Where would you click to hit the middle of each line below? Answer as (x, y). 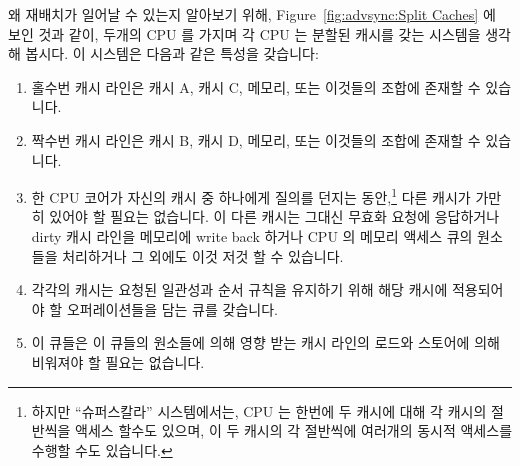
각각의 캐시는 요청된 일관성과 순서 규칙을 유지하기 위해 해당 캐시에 (239, 289)
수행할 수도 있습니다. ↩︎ (102, 449)
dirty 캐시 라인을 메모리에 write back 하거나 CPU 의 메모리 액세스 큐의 (252, 236)
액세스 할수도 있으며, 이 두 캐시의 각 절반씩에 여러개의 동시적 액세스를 (294, 430)
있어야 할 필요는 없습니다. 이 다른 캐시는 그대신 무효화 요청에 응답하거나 (274, 216)
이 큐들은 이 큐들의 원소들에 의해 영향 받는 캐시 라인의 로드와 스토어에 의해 (265, 342)
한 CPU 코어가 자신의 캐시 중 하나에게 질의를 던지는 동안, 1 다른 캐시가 (251, 195)
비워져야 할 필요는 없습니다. (118, 361)
